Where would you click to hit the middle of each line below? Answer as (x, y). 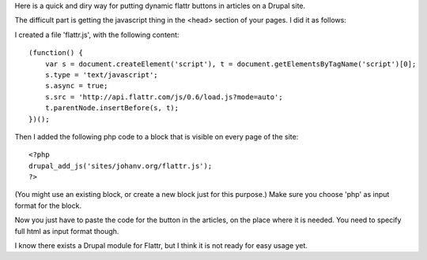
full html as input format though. (67, 231)
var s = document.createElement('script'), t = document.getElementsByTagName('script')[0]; (231, 64)
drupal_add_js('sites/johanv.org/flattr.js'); (121, 166)
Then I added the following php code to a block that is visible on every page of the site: (157, 136)
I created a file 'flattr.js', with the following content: (97, 35)
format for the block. (48, 206)
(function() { (56, 53)
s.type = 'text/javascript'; (101, 74)
